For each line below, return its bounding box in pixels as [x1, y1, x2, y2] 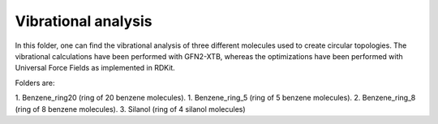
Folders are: [15, 78, 55, 88]
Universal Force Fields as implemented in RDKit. [15, 63, 176, 73]
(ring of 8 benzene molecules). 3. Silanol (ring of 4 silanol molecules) [15, 104, 247, 113]
